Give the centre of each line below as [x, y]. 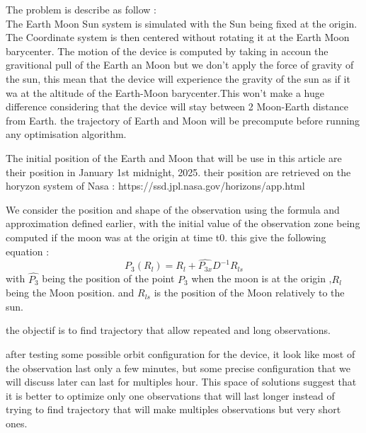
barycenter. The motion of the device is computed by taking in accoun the [167, 51]
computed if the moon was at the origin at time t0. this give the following [166, 237]
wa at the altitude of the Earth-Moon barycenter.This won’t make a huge [165, 92]
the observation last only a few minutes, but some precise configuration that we [178, 368]
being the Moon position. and [70, 293]
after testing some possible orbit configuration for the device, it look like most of [181, 353]
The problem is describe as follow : [81, 9]
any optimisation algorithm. [66, 134]
